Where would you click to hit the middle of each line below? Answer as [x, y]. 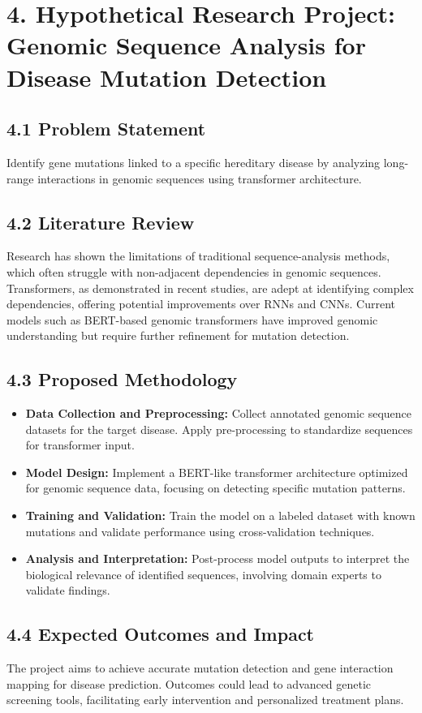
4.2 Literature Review [101, 222]
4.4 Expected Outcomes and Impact [161, 634]
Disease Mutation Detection [167, 77]
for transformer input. [80, 445]
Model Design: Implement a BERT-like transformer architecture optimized [217, 472]
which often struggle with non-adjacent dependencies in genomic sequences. [194, 271]
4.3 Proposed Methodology [122, 379]
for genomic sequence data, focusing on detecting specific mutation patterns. [215, 488]
